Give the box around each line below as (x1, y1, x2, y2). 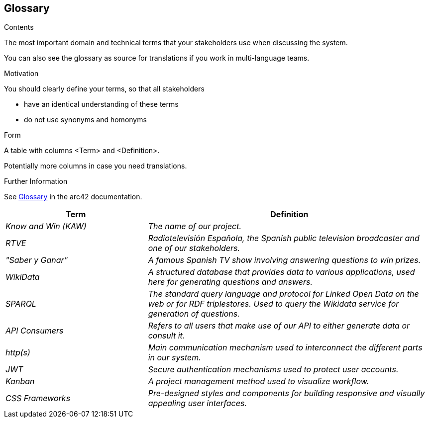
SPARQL (5, 299, 36, 309)
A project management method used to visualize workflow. (148, 376, 369, 387)
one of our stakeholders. (148, 243, 240, 253)
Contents (4, 23, 34, 32)
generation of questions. (148, 309, 240, 319)
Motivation (4, 69, 39, 78)
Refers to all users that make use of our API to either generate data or (148, 321, 410, 331)
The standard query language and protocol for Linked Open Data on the (148, 289, 419, 299)
